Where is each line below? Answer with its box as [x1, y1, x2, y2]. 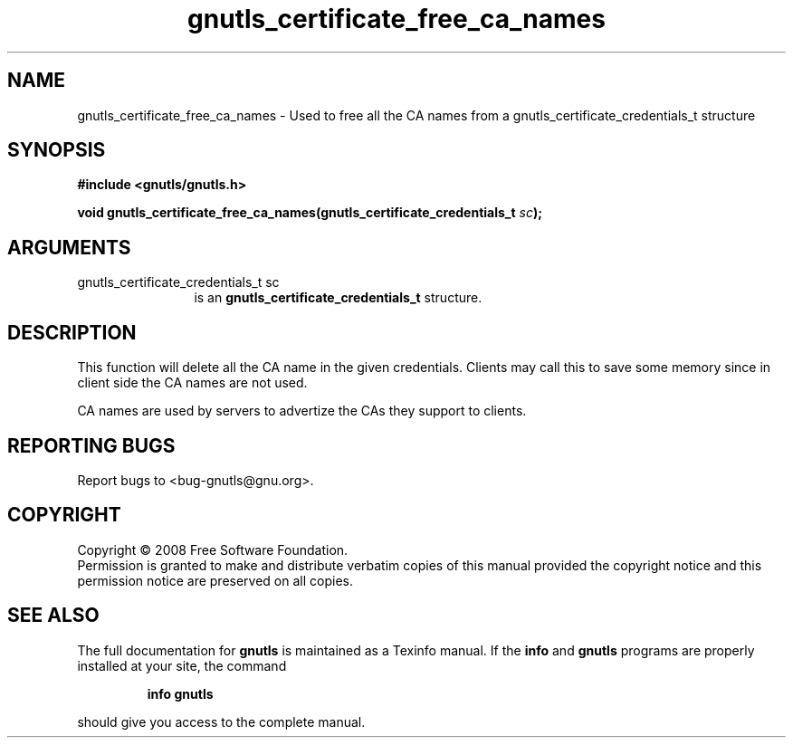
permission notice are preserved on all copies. [77, 572, 353, 588]
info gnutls [147, 685, 214, 702]
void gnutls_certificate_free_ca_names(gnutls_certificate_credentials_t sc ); [77, 205, 543, 221]
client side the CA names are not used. [77, 375, 308, 391]
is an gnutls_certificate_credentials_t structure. [194, 290, 482, 306]
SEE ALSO [7, 604, 100, 627]
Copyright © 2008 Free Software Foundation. [77, 541, 349, 558]
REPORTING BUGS [7, 434, 176, 457]
